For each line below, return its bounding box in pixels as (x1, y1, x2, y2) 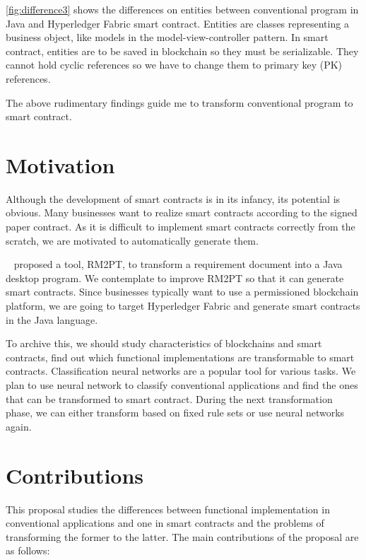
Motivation (6, 150, 115, 179)
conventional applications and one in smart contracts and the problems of (6, 515, 324, 530)
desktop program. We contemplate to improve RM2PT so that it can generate (6, 270, 344, 285)
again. (6, 419, 32, 433)
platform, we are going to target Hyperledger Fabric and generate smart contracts (6, 298, 360, 313)
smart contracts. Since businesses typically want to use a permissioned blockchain (6, 284, 359, 299)
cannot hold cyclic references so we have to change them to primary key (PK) (6, 57, 343, 72)
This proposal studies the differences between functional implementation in (6, 501, 330, 516)
